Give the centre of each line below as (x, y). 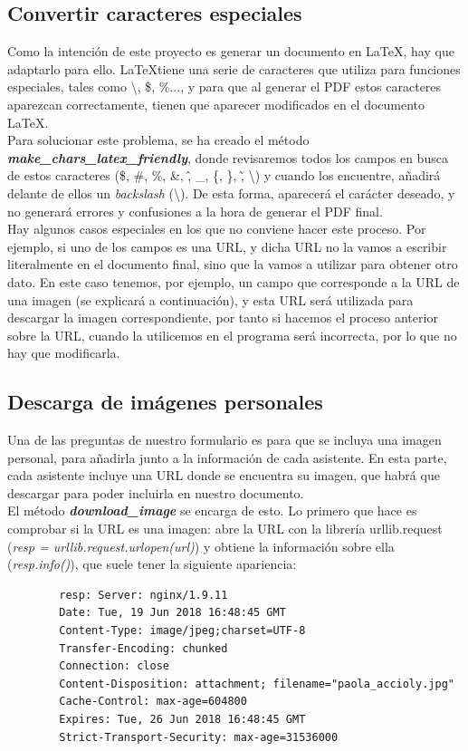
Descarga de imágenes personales (165, 402)
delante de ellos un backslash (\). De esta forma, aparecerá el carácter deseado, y (231, 193)
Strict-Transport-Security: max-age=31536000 (199, 737)
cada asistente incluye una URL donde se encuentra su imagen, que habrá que (224, 475)
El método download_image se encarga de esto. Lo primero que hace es (212, 510)
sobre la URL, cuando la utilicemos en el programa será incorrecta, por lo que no (232, 335)
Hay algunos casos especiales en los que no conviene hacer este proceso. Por (217, 229)
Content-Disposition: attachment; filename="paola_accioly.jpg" (257, 684)
